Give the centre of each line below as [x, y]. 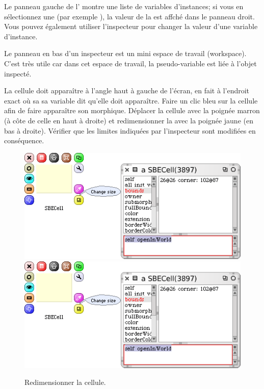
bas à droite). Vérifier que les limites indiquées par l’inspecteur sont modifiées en [130, 130]
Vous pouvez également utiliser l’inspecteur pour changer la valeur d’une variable [131, 26]
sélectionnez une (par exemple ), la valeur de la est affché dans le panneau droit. [129, 16]
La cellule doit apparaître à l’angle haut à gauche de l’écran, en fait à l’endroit [127, 90]
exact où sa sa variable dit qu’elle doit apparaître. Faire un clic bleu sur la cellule [131, 100]
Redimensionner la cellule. [65, 382]
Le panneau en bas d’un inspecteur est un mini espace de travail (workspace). [125, 53]
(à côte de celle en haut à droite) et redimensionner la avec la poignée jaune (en [129, 120]
